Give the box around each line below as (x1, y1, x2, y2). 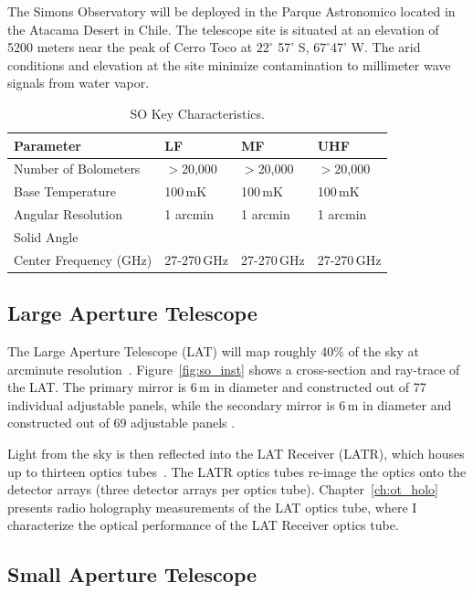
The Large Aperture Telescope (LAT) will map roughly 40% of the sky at (7, 342, 420, 361)
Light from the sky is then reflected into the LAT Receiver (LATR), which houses (7, 444, 465, 463)
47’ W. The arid (331, 37, 421, 57)
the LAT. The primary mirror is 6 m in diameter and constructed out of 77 (7, 377, 426, 397)
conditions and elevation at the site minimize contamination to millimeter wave (7, 55, 451, 74)
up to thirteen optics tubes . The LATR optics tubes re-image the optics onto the (7, 461, 467, 481)
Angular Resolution (14, 205, 122, 224)
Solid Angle (14, 227, 79, 246)
